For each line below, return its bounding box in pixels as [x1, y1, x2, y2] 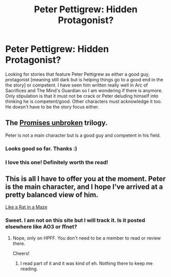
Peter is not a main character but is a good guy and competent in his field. [5, 132, 161, 138]
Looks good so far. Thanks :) [5, 145, 78, 152]
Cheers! [12, 250, 30, 257]
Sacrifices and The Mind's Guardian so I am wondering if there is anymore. [5, 87, 163, 93]
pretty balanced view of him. [5, 190, 99, 199]
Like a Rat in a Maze [5, 204, 47, 210]
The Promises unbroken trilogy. [5, 119, 108, 127]
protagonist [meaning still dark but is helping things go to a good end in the [5, 76, 163, 82]
